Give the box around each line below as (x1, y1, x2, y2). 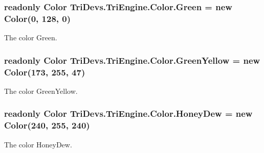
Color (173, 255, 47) (4, 65, 85, 78)
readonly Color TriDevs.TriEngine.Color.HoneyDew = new (4, 107, 253, 120)
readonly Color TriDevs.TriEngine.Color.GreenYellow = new (4, 54, 260, 66)
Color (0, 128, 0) (4, 12, 71, 24)
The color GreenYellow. (4, 85, 78, 96)
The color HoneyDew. (4, 139, 72, 149)
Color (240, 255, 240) (4, 119, 90, 132)
